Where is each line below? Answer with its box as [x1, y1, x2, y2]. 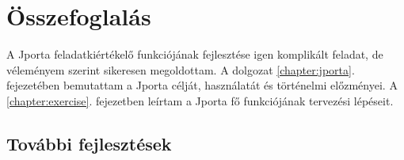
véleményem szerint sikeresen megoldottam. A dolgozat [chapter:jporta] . [6, 61, 355, 78]
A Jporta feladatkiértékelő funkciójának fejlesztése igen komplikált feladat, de [6, 46, 383, 63]
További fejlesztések [6, 131, 172, 155]
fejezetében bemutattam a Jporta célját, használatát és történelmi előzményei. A [6, 77, 398, 93]
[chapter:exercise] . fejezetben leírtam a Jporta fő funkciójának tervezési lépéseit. [6, 92, 394, 109]
